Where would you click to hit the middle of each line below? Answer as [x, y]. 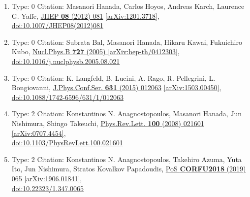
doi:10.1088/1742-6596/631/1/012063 [67, 97]
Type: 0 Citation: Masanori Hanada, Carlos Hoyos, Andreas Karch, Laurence [128, 6]
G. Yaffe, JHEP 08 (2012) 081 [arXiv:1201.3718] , [85, 16]
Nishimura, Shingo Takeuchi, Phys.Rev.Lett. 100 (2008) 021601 [108, 123]
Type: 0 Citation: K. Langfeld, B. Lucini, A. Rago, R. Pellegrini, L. [113, 78]
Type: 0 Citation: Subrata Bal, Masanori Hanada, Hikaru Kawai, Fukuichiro [127, 42]
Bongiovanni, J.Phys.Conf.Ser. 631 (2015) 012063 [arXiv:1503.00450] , [116, 87]
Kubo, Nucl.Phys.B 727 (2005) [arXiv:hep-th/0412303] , [95, 51]
